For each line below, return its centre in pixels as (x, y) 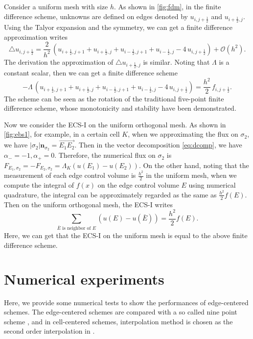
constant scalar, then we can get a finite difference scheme (91, 73)
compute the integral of (39, 185)
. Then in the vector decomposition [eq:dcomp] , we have (158, 145)
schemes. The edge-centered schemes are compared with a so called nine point (121, 312)
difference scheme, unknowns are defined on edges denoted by (96, 16)
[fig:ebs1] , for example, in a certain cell (62, 134)
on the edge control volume (138, 185)
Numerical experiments (84, 278)
